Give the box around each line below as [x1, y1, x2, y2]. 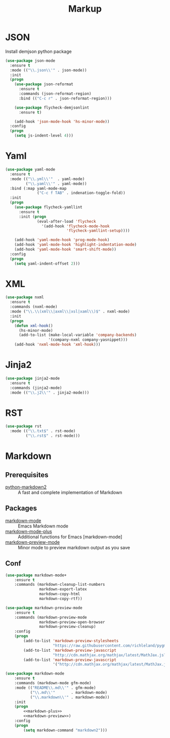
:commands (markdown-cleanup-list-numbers [14, 582, 105, 587]
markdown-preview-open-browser [39, 619, 105, 624]
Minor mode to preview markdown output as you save [18, 544, 131, 550]
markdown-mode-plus [5, 528, 52, 534]
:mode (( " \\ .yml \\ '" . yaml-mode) [10, 176, 85, 182]
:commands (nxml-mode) [10, 304, 58, 309]
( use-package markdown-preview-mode [5, 605, 82, 610]
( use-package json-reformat [14, 82, 73, 87]
